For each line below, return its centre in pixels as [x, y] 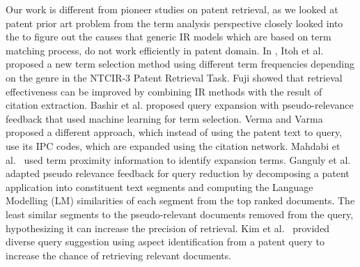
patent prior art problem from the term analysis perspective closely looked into [174, 23]
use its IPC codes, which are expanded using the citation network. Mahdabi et [173, 145]
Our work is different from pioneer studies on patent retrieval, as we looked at [172, 9]
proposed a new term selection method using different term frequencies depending [180, 64]
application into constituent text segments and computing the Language [159, 186]
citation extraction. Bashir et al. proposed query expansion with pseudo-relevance [180, 105]
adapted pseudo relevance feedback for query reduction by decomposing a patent [178, 173]
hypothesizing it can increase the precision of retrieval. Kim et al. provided [168, 228]
